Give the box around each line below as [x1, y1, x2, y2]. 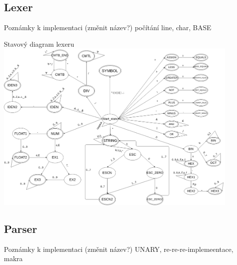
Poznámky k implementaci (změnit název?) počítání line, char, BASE [4, 22, 212, 33]
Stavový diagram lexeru [4, 38, 74, 49]
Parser [4, 221, 37, 236]
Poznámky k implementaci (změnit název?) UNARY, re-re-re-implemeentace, [4, 244, 234, 254]
